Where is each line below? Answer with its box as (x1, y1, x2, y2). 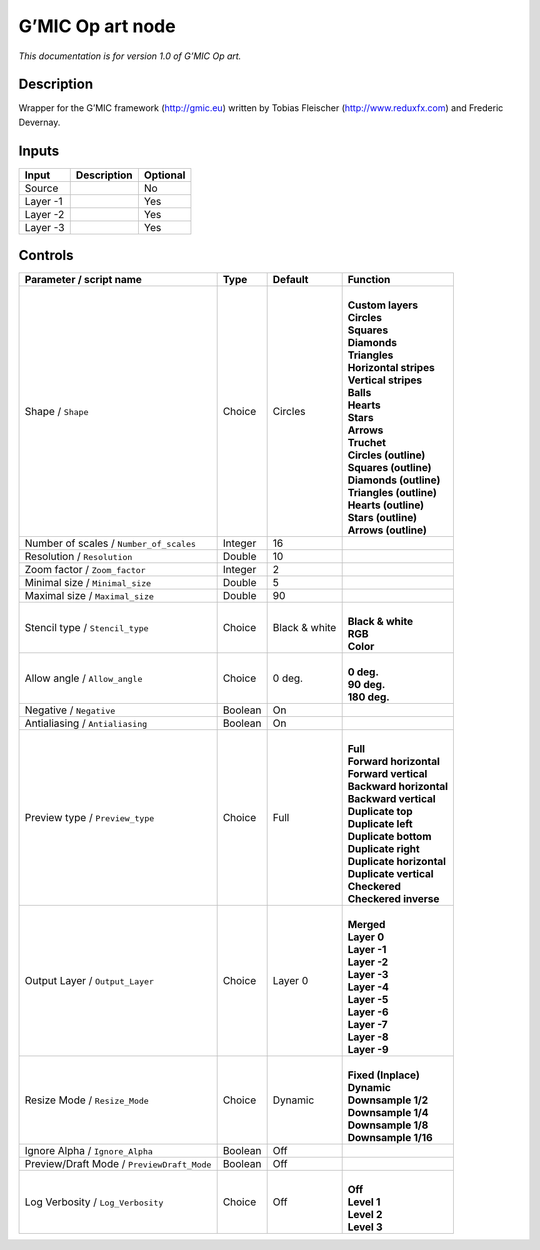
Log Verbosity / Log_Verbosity (24, 1195, 164, 1209)
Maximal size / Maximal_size (24, 589, 155, 603)
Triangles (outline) (347, 486, 437, 500)
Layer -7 (347, 1018, 388, 1032)
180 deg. (347, 690, 390, 704)
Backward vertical (347, 792, 436, 806)
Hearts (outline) (347, 498, 425, 512)
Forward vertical (347, 767, 428, 781)
